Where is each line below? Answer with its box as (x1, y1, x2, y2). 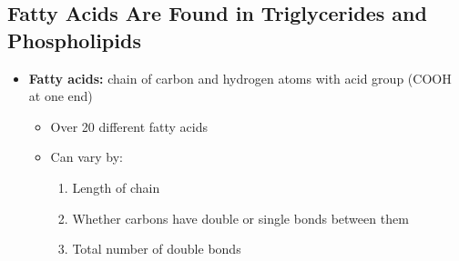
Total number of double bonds (72, 239, 241, 258)
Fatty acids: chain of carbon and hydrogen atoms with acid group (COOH (28, 68, 452, 87)
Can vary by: (50, 147, 123, 166)
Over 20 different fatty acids (50, 116, 209, 136)
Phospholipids (7, 25, 141, 54)
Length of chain (72, 177, 160, 196)
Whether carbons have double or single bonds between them (72, 208, 409, 227)
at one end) (28, 86, 93, 105)
